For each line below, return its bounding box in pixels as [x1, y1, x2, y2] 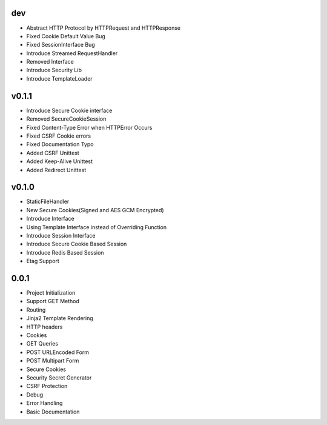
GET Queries [26, 340, 59, 347]
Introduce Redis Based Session [26, 249, 104, 256]
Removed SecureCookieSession [26, 115, 107, 122]
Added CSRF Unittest [26, 149, 80, 156]
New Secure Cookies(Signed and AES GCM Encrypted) [26, 206, 164, 213]
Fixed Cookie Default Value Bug [26, 32, 105, 39]
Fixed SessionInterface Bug [26, 41, 95, 49]
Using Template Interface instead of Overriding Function [26, 223, 167, 230]
